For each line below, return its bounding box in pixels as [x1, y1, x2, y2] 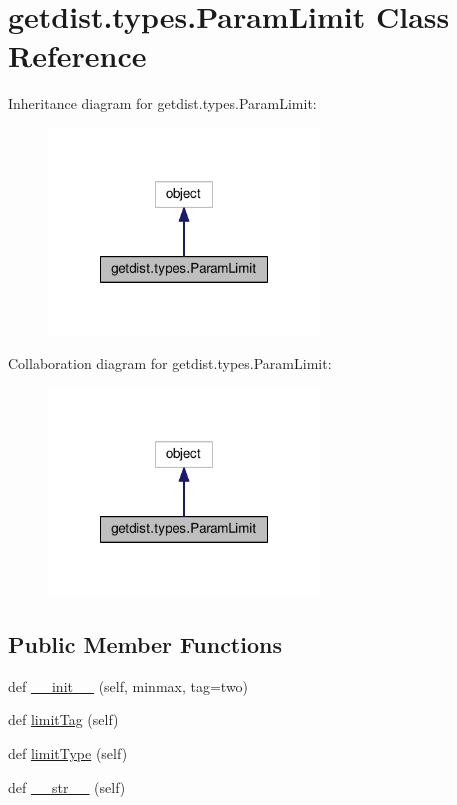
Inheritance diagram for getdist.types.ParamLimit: [8, 93, 317, 114]
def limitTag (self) [8, 709, 119, 730]
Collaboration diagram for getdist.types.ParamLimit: [8, 353, 332, 374]
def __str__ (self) [8, 776, 126, 797]
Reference [8, 35, 147, 76]
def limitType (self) [8, 743, 128, 764]
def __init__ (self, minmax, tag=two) [8, 675, 249, 696]
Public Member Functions [8, 629, 282, 660]
